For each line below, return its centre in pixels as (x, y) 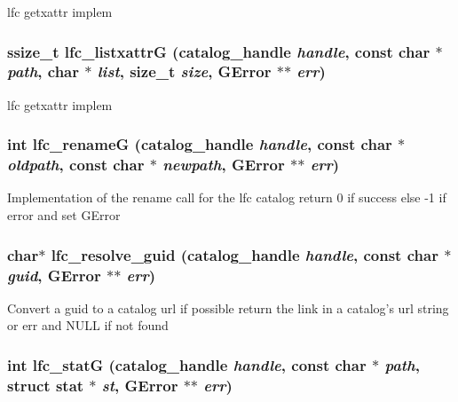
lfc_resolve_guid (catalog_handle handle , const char (245, 254)
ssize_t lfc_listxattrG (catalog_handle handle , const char (219, 51)
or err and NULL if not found (88, 325)
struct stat (46, 385)
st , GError (140, 385)
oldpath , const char (76, 165)
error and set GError (64, 215)
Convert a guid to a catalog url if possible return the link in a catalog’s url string (228, 307)
